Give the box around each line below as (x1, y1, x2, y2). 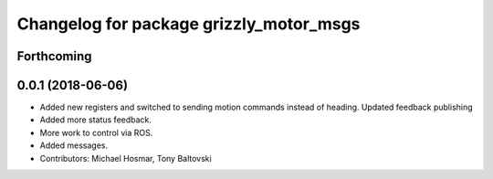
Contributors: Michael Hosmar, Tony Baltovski (39, 153, 212, 163)
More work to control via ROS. (39, 127, 153, 138)
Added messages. (39, 140, 109, 151)
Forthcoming (16, 48, 92, 64)
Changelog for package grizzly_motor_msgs (16, 14, 361, 34)
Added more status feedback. (39, 114, 152, 125)
